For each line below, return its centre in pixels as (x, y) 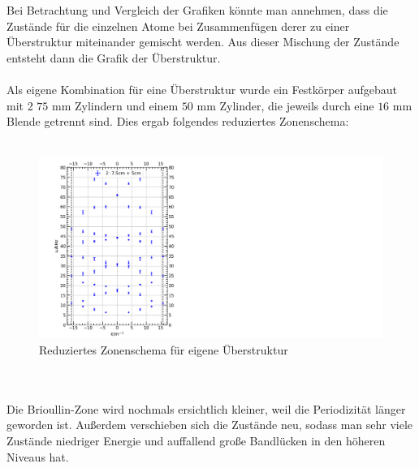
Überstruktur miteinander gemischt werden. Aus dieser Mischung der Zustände (203, 42)
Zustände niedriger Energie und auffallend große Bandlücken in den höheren (196, 440)
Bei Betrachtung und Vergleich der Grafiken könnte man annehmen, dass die (197, 10)
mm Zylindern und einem (115, 105)
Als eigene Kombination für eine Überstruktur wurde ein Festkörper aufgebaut (202, 89)
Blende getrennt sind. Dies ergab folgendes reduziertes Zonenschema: (178, 121)
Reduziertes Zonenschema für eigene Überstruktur (164, 349)
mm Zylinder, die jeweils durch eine (285, 105)
